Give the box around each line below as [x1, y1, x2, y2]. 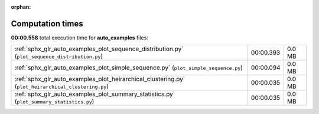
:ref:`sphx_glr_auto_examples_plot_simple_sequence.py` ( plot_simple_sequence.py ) [14, 63, 243, 72]
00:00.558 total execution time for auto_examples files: [11, 34, 149, 41]
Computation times [11, 18, 83, 29]
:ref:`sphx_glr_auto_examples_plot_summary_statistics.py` [14, 90, 175, 98]
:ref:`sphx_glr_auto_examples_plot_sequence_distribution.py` [14, 45, 184, 53]
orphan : [11, 4, 31, 10]
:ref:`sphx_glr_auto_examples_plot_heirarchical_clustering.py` [14, 75, 185, 83]
